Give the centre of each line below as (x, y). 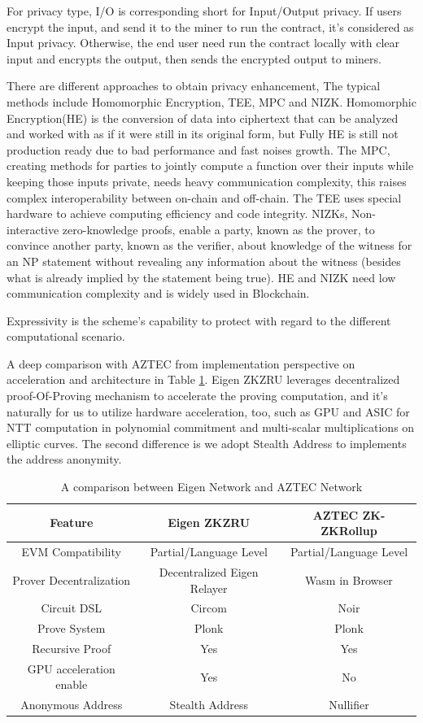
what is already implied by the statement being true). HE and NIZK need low (201, 277)
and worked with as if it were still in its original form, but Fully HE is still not (203, 134)
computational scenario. (66, 336)
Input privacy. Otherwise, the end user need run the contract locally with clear (203, 43)
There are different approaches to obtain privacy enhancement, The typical (194, 86)
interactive (33, 229)
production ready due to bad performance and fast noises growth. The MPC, (198, 149)
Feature (72, 523)
